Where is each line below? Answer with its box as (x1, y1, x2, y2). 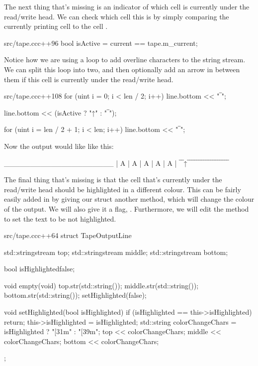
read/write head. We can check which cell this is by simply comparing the (4, 11, 229, 21)
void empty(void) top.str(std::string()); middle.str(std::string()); (4, 280, 199, 290)
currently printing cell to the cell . (4, 21, 108, 31)
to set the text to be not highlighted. (4, 213, 116, 224)
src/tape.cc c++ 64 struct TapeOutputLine (4, 230, 132, 241)
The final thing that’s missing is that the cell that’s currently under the (4, 174, 222, 185)
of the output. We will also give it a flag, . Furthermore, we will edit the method (4, 203, 249, 214)
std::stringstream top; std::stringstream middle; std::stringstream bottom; (4, 246, 228, 257)
